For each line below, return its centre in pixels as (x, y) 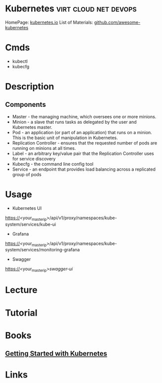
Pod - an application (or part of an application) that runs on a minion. (82, 132)
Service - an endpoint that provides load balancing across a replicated (84, 169)
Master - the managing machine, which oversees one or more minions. (84, 116)
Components (25, 105)
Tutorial (21, 313)
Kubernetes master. (32, 127)
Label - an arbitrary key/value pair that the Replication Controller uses (83, 153)
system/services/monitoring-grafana (42, 250)
